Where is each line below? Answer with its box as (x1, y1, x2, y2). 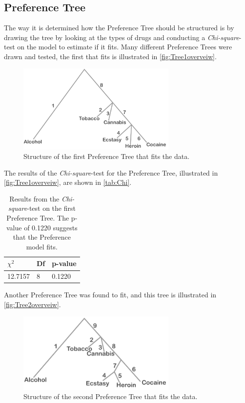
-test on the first (27, 203, 76, 213)
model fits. (26, 241, 58, 251)
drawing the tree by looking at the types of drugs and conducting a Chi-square (4, 32, 239, 42)
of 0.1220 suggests (24, 222, 78, 232)
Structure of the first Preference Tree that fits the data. (23, 151, 190, 161)
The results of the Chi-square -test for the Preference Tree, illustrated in (4, 167, 218, 178)
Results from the (9, 193, 60, 203)
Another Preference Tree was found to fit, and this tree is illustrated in (4, 290, 217, 300)
